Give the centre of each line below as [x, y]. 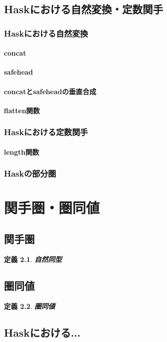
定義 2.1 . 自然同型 [33, 259]
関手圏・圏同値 [52, 208]
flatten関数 [22, 110]
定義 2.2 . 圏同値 [30, 306]
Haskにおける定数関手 [46, 132]
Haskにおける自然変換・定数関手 [83, 9]
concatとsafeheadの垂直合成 [50, 91]
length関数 [22, 151]
